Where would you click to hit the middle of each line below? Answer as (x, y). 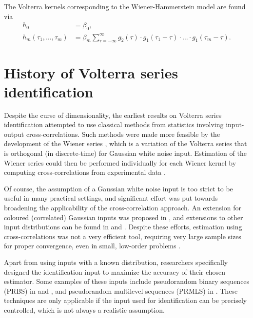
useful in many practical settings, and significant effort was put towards (111, 198)
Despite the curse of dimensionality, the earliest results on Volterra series (113, 115)
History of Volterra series (91, 72)
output (14, 134)
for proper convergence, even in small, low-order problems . (92, 246)
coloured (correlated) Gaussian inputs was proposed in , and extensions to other (124, 217)
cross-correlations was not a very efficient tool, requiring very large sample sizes (123, 236)
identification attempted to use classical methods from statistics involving (114, 124)
